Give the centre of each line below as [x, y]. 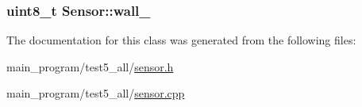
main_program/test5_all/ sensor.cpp [96, 93]
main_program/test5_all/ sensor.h [90, 66]
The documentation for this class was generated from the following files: [181, 40]
